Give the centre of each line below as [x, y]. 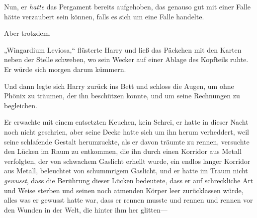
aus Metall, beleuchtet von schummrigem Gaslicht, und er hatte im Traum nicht [126, 171]
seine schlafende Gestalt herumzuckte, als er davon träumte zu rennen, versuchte [127, 141]
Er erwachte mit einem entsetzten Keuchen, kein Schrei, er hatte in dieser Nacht [126, 122]
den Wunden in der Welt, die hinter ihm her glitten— [86, 209]
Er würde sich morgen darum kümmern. [65, 69]
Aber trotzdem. [28, 33]
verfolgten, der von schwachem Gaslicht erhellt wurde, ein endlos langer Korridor [127, 161]
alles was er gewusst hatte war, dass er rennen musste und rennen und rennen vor [128, 200]
